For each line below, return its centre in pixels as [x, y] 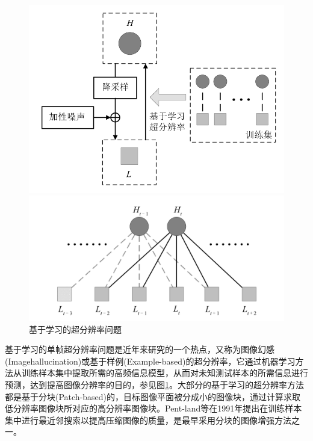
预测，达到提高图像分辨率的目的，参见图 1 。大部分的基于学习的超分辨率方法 [154, 384]
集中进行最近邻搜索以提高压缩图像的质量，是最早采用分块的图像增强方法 [148, 420]
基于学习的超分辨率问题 [75, 329]
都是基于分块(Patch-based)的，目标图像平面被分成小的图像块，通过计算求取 [153, 396]
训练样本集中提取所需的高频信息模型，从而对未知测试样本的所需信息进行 [165, 373]
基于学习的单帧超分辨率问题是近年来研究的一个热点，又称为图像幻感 [140, 349]
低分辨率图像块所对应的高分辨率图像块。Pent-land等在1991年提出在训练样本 [153, 408]
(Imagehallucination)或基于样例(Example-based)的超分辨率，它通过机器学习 [150, 361]
